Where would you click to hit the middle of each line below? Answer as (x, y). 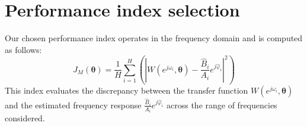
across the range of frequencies (222, 105)
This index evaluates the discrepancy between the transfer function (127, 90)
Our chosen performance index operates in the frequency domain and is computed (154, 38)
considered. (25, 118)
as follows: (23, 49)
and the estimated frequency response (73, 105)
